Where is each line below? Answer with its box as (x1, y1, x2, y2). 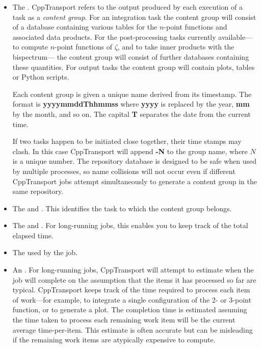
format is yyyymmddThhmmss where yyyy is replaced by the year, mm (12, 98, 250, 109)
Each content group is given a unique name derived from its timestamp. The (12, 88, 252, 99)
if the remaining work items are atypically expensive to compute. (12, 334, 216, 345)
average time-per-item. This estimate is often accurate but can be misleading (12, 324, 253, 335)
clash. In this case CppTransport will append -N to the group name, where (12, 145, 248, 156)
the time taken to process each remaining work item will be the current (12, 314, 236, 325)
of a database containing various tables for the (12, 21, 158, 32)
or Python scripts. (12, 71, 69, 82)
